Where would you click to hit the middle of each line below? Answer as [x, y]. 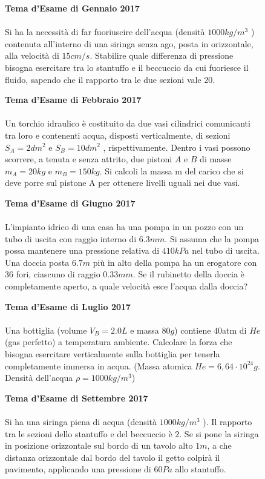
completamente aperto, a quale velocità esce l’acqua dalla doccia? [126, 286]
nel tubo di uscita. [226, 250]
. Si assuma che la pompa [212, 238]
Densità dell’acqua [39, 378]
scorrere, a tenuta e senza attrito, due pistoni [89, 159]
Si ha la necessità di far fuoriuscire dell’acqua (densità [105, 32]
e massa [145, 330]
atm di [234, 330]
